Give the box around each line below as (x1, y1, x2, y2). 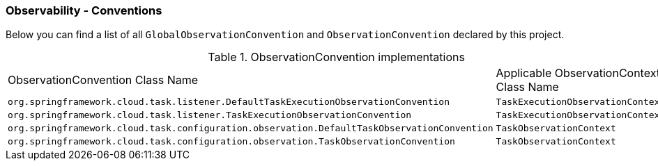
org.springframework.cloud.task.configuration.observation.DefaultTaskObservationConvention (8, 123, 493, 134)
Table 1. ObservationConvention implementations (208, 50, 465, 65)
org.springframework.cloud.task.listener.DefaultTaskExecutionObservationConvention (8, 97, 450, 108)
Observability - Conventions (6, 3, 162, 17)
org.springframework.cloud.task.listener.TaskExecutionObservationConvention (8, 110, 412, 121)
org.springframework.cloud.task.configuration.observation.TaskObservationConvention (8, 136, 455, 147)
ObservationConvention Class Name (8, 73, 199, 88)
